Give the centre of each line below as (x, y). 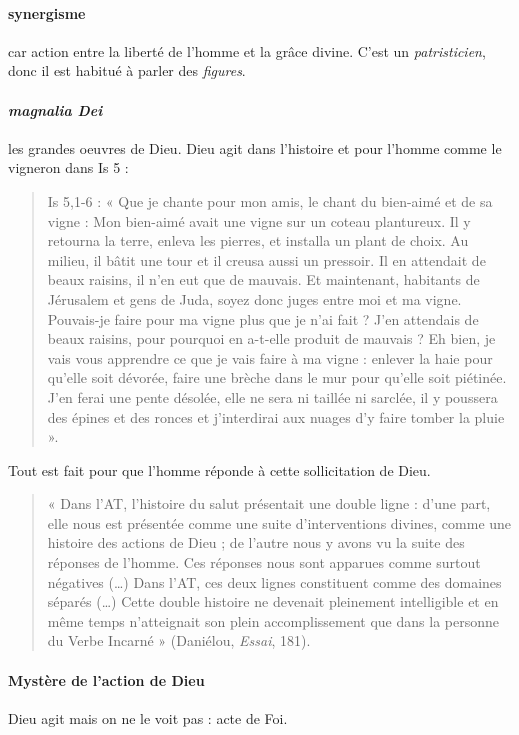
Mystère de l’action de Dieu (106, 679)
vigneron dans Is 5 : (68, 167)
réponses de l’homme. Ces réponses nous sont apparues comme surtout (264, 562)
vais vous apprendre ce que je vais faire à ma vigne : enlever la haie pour (270, 357)
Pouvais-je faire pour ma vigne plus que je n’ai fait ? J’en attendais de (263, 318)
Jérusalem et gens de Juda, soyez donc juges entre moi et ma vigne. (254, 298)
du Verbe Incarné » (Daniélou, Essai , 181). (179, 640)
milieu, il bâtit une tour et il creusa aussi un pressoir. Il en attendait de (266, 259)
